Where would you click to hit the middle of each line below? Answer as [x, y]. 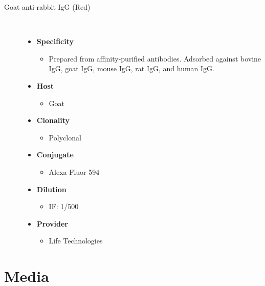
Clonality [53, 120]
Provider [52, 223]
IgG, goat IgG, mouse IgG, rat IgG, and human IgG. [131, 68]
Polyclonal [65, 137]
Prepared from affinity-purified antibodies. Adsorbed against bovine [155, 58]
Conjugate [55, 155]
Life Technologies [76, 241]
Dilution [51, 189]
